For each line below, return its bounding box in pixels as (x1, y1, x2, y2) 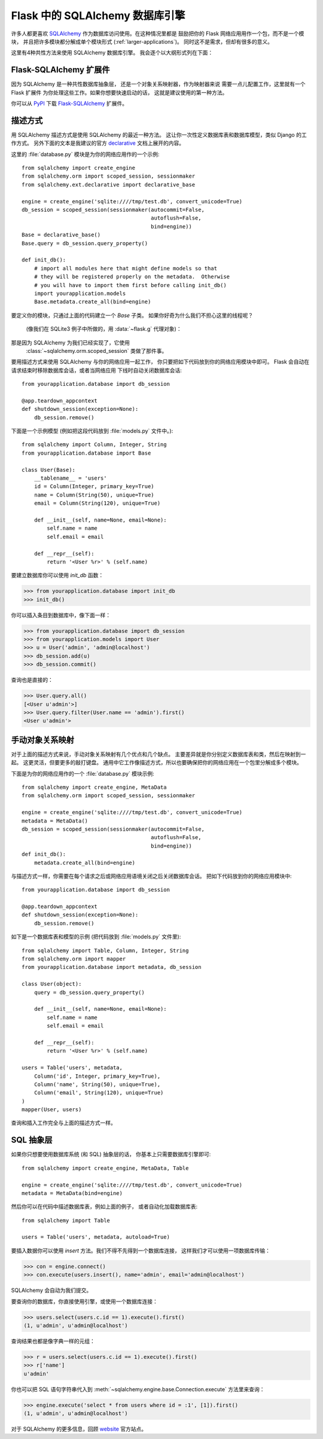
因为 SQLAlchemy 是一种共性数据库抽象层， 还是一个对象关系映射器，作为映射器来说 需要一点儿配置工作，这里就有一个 (11, 81, 306, 88)
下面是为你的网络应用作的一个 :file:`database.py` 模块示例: (11, 770, 155, 777)
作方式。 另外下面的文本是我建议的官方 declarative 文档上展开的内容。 (11, 139, 185, 147)
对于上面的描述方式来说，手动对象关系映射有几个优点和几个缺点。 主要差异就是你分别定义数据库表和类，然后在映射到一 (11, 751, 306, 758)
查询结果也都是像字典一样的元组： (11, 1337, 95, 1345)
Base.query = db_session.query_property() (22, 240, 148, 246)
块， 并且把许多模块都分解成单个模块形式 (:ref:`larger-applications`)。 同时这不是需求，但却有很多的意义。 (11, 38, 273, 45)
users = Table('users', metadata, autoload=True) (22, 1234, 170, 1240)
